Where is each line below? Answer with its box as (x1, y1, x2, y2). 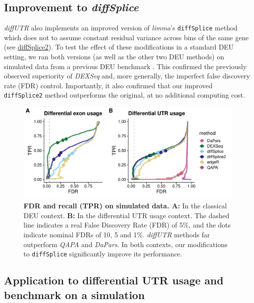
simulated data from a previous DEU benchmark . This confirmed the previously (4, 61, 247, 71)
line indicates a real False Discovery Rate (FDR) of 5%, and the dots (24, 220, 231, 230)
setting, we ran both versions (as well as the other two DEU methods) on (4, 51, 224, 62)
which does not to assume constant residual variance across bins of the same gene (4, 32, 249, 42)
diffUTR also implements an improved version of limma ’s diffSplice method (4, 23, 238, 33)
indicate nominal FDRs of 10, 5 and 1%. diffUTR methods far (24, 229, 210, 240)
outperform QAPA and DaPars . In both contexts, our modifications (24, 239, 228, 249)
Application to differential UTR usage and (4, 273, 224, 288)
